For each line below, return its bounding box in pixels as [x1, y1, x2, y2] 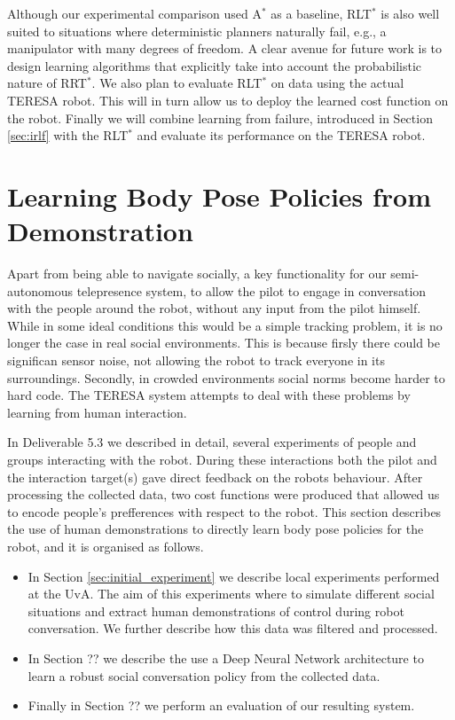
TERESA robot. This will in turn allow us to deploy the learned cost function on [7, 90, 449, 109]
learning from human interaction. [7, 403, 187, 421]
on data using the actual [271, 74, 404, 92]
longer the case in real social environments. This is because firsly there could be [7, 333, 440, 352]
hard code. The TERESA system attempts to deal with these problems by [7, 386, 411, 404]
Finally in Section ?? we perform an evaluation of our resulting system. [27, 696, 415, 715]
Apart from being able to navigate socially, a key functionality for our [7, 264, 387, 283]
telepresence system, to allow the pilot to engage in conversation [76, 281, 427, 300]
